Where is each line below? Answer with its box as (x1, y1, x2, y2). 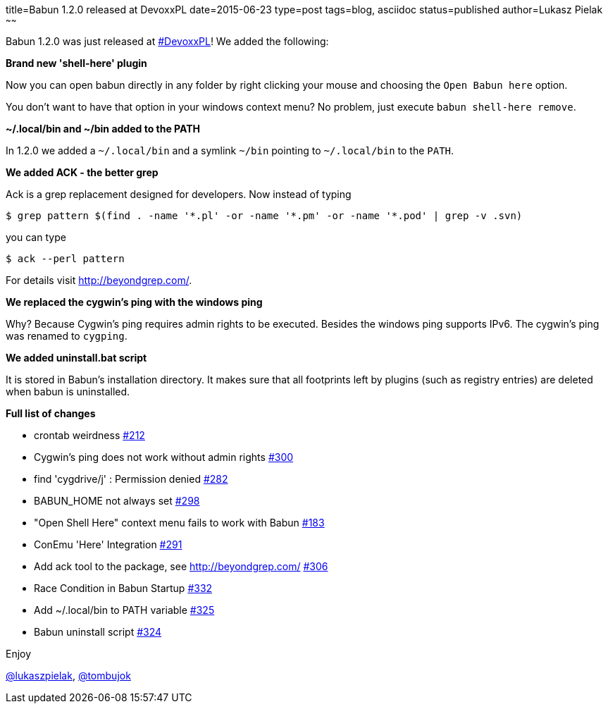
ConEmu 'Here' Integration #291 (34, 538, 182, 550)
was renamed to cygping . (6, 330, 128, 342)
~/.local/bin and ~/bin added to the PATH (6, 123, 200, 135)
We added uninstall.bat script (6, 352, 147, 364)
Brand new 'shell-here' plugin (6, 57, 147, 69)
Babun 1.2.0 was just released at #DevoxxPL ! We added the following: (6, 35, 329, 47)
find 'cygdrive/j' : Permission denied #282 (34, 473, 228, 485)
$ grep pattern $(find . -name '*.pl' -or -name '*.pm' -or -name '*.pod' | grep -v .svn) (6, 210, 523, 221)
